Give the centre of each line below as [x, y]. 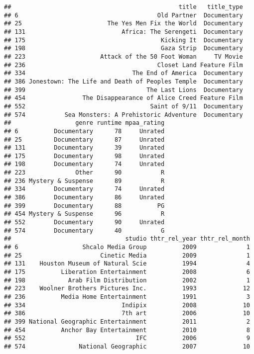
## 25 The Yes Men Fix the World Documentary [124, 24]
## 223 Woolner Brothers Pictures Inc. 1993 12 [127, 289]
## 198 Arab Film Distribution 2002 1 [127, 280]
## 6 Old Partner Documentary [124, 15]
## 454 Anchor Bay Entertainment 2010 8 [127, 330]
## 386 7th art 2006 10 [127, 313]
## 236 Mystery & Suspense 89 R [84, 181]
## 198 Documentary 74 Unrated [84, 164]
